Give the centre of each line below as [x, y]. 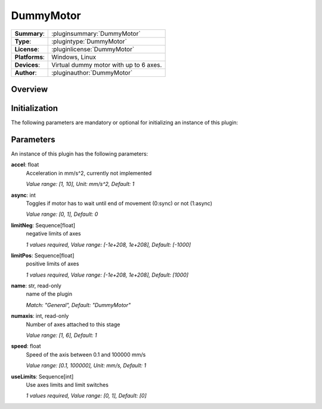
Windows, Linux [74, 57]
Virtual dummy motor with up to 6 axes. [107, 64]
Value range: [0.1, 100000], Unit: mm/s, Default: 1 [86, 365]
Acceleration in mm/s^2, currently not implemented [89, 173]
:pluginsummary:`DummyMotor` [96, 33]
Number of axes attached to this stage [73, 324]
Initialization [35, 108]
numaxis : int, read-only [40, 316]
